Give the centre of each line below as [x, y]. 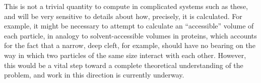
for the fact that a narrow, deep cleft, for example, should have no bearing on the [130, 45]
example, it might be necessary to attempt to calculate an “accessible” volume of [129, 26]
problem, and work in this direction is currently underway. [94, 75]
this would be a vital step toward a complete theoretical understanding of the [124, 65]
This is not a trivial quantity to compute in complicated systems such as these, [126, 6]
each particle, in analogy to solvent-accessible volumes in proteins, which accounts [130, 35]
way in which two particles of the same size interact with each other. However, [125, 55]
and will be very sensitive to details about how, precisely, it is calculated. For [123, 16]
